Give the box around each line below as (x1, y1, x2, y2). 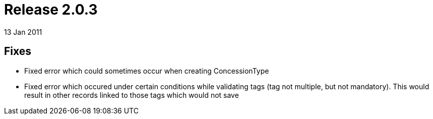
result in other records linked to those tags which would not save (24, 90, 239, 99)
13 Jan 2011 (4, 27, 42, 36)
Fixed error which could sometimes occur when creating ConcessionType (24, 66, 269, 75)
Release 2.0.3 (4, 1, 98, 18)
